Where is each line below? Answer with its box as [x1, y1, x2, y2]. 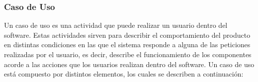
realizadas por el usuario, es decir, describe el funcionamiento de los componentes [4, 49, 252, 59]
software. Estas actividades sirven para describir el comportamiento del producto [4, 29, 251, 40]
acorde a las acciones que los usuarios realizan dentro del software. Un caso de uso [4, 59, 255, 69]
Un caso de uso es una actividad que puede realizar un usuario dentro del [4, 20, 228, 30]
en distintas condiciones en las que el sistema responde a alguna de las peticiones [4, 39, 251, 50]
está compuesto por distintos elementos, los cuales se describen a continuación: [4, 69, 244, 79]
